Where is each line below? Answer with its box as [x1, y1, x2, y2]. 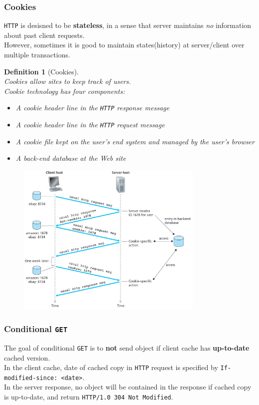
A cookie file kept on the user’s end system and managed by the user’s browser [15, 136, 255, 146]
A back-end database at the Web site [15, 153, 126, 163]
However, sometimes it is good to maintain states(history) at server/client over [4, 39, 245, 50]
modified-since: [4, 374, 58, 382]
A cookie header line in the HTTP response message [15, 102, 169, 113]
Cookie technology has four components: [4, 85, 125, 96]
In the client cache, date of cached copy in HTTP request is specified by [4, 362, 218, 373]
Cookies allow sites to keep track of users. [4, 76, 131, 86]
